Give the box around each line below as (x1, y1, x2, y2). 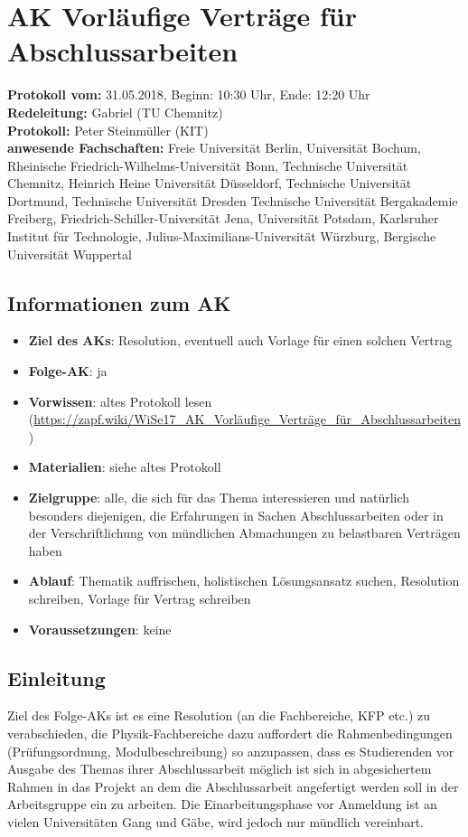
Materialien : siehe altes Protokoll (28, 457, 221, 476)
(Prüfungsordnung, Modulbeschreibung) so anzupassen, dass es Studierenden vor (7, 741, 454, 760)
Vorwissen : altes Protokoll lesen (28, 391, 212, 410)
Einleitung (7, 663, 106, 691)
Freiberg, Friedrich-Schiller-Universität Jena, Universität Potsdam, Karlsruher (7, 209, 439, 228)
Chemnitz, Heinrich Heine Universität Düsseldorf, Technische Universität (7, 174, 412, 193)
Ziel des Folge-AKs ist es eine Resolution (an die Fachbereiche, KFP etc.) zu (7, 706, 431, 725)
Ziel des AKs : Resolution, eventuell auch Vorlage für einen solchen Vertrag (28, 331, 453, 350)
